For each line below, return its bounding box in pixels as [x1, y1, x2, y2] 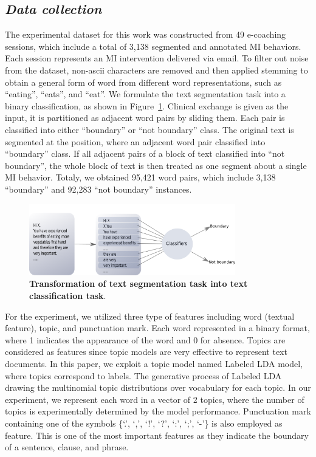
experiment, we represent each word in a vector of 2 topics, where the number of [5, 393, 304, 405]
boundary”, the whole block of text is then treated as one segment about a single [5, 159, 307, 171]
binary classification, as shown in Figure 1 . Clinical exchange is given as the [5, 99, 289, 112]
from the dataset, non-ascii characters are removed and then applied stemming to [5, 63, 308, 76]
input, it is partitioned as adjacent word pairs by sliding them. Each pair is [5, 111, 285, 124]
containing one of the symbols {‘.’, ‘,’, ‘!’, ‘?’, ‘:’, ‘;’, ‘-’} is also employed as [5, 417, 283, 429]
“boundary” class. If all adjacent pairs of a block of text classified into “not [5, 147, 285, 160]
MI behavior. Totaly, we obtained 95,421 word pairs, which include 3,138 [5, 171, 276, 184]
